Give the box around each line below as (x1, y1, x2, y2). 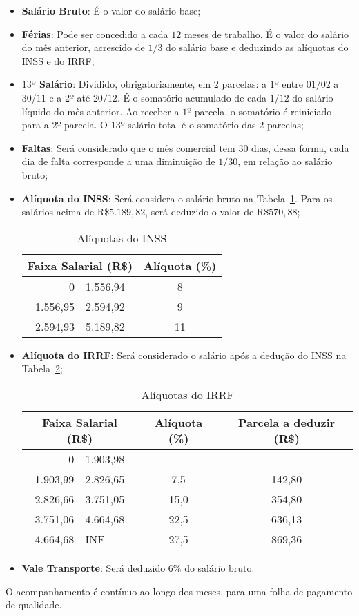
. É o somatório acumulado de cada (117, 90, 267, 104)
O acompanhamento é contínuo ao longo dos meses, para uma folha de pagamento (6, 584, 353, 598)
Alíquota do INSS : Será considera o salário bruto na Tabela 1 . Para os (21, 191, 333, 205)
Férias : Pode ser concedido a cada (21, 26, 168, 41)
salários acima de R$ (21, 204, 110, 219)
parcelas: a (222, 77, 267, 91)
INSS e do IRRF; (21, 53, 95, 68)
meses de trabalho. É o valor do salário (184, 26, 349, 41)
